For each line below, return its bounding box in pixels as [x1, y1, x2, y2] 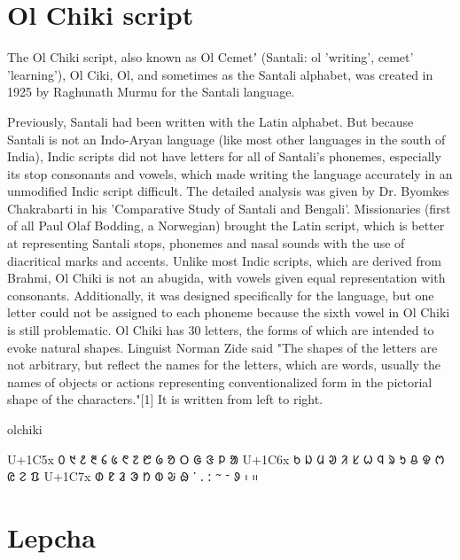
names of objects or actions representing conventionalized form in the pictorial [7, 372, 433, 391]
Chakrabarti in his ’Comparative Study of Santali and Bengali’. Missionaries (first [7, 198, 451, 217]
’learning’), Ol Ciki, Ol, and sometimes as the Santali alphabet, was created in [7, 65, 433, 83]
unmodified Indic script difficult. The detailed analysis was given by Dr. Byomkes [7, 182, 449, 200]
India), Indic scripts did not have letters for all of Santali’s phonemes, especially [7, 147, 441, 166]
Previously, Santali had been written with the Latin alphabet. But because [7, 112, 414, 130]
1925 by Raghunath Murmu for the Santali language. [7, 82, 295, 101]
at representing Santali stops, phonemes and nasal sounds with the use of [7, 234, 405, 253]
